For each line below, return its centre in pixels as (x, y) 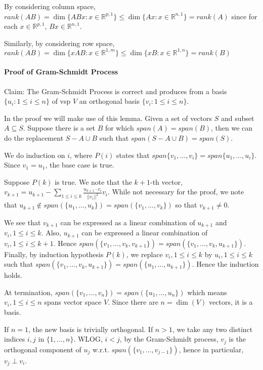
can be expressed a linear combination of (145, 233)
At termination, (28, 292)
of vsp (61, 101)
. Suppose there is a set (59, 128)
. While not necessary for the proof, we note (176, 192)
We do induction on (35, 155)
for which (119, 128)
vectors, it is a (231, 302)
